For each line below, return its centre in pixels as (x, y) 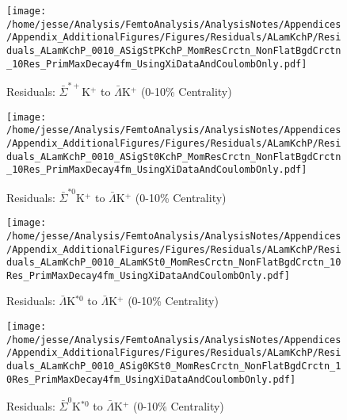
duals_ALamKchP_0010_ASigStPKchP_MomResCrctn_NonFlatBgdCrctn (174, 50)
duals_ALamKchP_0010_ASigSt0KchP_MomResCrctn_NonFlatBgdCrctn (174, 157)
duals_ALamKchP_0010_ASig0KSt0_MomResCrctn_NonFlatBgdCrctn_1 (174, 367)
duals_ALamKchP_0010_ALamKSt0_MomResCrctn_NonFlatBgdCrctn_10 (174, 263)
